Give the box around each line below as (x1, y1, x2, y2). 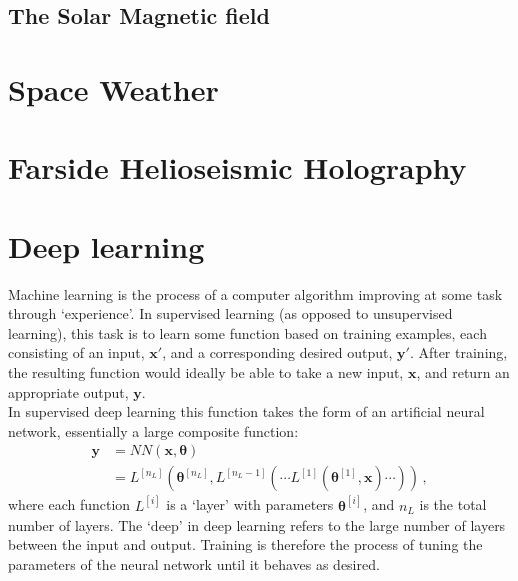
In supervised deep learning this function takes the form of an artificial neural (8, 401, 485, 422)
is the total (419, 494, 487, 515)
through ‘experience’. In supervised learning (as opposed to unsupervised (8, 303, 453, 324)
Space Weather (8, 68, 219, 109)
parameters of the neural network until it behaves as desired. (8, 553, 380, 574)
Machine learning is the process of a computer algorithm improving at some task (8, 283, 503, 304)
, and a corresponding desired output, (162, 342, 393, 363)
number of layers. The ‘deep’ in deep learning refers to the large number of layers (8, 514, 506, 535)
